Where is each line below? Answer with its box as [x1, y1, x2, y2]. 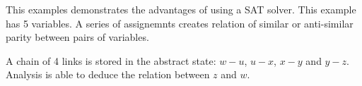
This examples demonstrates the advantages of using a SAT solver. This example [6, 2, 356, 16]
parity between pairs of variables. [6, 30, 149, 44]
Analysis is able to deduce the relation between [6, 67, 210, 82]
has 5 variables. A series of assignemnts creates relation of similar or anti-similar [6, 16, 354, 30]
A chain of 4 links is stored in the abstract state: [6, 53, 216, 68]
